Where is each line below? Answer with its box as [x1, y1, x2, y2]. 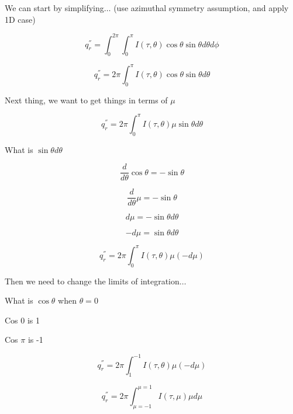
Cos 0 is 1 [5, 314, 40, 326]
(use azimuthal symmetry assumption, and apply [113, 2, 289, 13]
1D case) [5, 13, 36, 25]
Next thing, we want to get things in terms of [5, 93, 168, 106]
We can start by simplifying [5, 2, 104, 13]
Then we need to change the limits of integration [5, 274, 180, 287]
